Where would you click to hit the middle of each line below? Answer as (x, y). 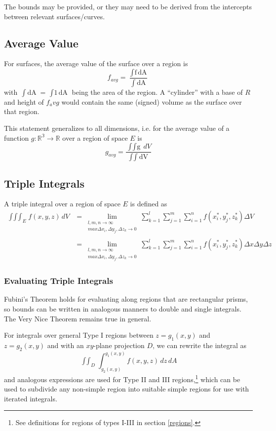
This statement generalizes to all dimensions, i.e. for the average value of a (117, 128)
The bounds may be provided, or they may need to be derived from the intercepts (128, 6)
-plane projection (119, 345)
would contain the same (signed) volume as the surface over (152, 101)
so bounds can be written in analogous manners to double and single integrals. (123, 309)
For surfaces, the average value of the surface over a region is (96, 63)
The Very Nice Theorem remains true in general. (78, 318)
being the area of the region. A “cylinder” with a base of (157, 92)
